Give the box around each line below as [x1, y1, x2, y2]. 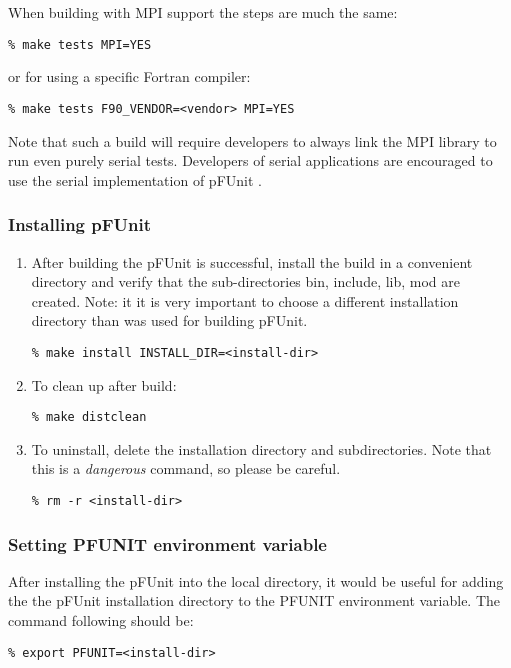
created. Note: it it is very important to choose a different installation [31, 290, 459, 311]
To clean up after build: [31, 374, 177, 395]
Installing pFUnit [8, 212, 152, 237]
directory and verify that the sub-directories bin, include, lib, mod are [31, 271, 461, 292]
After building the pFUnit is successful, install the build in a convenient [31, 251, 473, 272]
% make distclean [31, 410, 147, 425]
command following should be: [8, 610, 194, 631]
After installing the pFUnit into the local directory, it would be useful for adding [8, 570, 504, 591]
